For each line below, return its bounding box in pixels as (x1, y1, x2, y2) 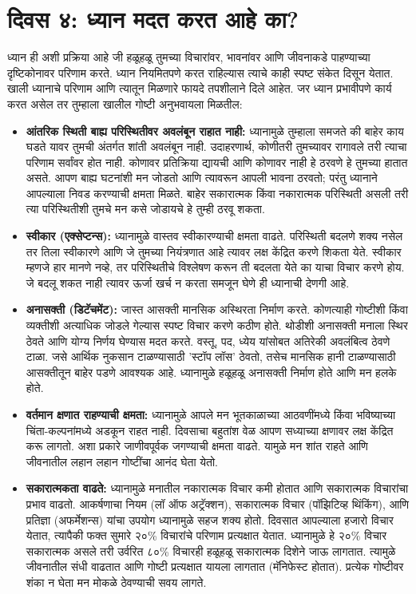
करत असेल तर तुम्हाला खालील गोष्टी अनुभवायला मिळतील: (7, 95, 243, 112)
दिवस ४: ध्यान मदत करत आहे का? (7, 2, 299, 35)
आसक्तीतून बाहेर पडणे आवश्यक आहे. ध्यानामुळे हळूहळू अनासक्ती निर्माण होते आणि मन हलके (26, 363, 397, 380)
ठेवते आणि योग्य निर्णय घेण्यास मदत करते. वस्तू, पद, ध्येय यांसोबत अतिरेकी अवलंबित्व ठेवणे (26, 332, 390, 349)
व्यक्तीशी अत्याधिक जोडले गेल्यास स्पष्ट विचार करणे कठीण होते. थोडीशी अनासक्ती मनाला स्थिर (26, 317, 408, 334)
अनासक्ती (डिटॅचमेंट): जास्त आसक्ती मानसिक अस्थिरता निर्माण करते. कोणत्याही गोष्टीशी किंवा (26, 301, 408, 318)
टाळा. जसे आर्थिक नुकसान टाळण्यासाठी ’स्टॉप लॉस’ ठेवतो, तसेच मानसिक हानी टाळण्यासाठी (26, 348, 396, 365)
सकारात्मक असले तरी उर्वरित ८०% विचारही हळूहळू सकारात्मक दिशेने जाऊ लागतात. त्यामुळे (26, 542, 396, 559)
